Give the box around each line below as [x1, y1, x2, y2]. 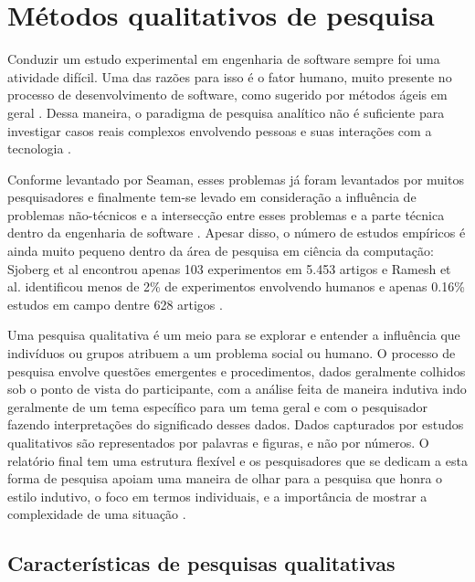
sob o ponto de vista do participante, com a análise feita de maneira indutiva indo [7, 379, 467, 398]
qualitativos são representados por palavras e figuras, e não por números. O [7, 433, 429, 451]
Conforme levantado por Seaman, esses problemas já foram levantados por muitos [7, 169, 464, 188]
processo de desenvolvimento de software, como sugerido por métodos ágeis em [7, 85, 448, 104]
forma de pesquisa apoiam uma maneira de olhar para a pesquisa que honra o [7, 469, 443, 488]
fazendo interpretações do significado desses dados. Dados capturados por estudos [7, 415, 464, 434]
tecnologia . [7, 139, 72, 158]
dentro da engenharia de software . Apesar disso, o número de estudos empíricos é [7, 223, 466, 242]
